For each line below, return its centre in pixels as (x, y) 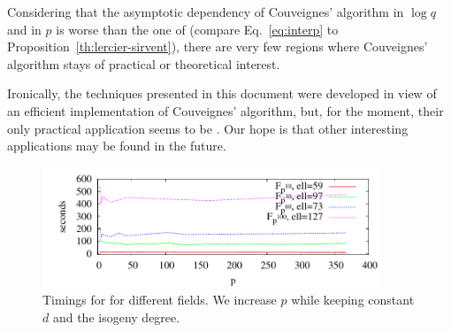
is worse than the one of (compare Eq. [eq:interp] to (197, 29)
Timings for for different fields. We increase (160, 300)
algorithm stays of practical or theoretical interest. (144, 63)
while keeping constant (353, 300)
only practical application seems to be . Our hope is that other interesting (208, 128)
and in (24, 29)
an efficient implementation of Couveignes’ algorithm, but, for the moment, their (225, 110)
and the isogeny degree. (116, 317)
